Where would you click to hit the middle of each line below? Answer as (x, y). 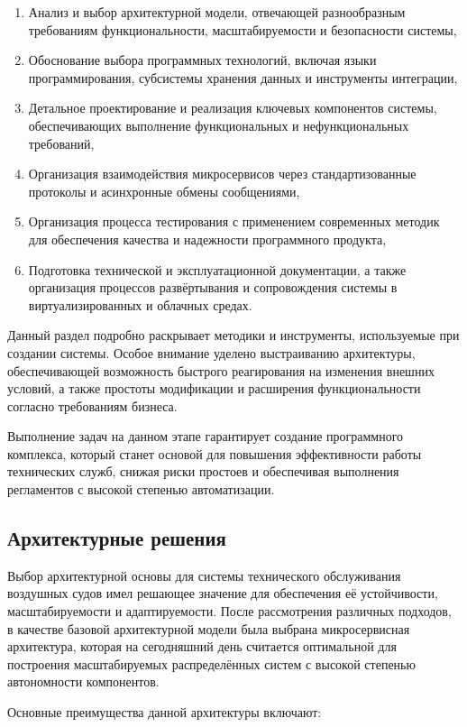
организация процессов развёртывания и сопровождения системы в (213, 287)
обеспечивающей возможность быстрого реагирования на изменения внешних (221, 370)
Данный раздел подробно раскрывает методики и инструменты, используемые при (233, 335)
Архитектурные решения (117, 538)
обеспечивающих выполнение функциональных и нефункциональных (219, 125)
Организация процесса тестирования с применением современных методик (234, 221)
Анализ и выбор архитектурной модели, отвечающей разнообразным (217, 12)
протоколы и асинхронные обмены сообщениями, (164, 191)
